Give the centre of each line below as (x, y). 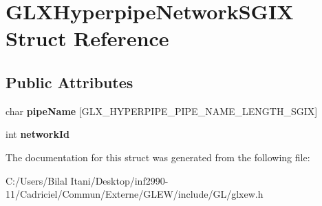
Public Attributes (69, 82)
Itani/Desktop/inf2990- (119, 180)
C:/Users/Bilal (36, 180)
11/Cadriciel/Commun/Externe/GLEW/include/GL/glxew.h (135, 194)
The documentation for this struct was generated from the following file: (158, 157)
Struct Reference (87, 38)
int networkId (37, 134)
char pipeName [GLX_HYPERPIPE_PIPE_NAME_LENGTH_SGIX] (162, 111)
